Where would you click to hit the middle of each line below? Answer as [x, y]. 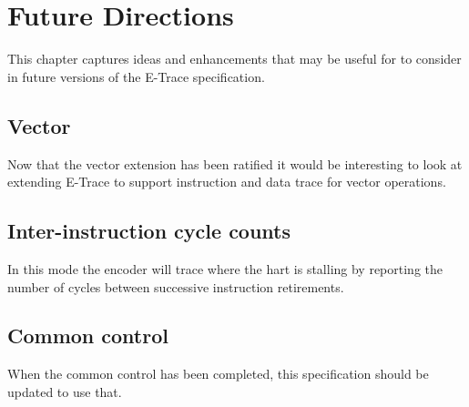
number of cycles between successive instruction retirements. [176, 286]
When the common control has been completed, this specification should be [218, 374]
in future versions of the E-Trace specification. [136, 76]
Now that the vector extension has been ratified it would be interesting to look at [235, 163]
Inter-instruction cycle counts [149, 231]
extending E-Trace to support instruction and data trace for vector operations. [227, 182]
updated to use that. [65, 391]
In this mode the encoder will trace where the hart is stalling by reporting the [225, 268]
